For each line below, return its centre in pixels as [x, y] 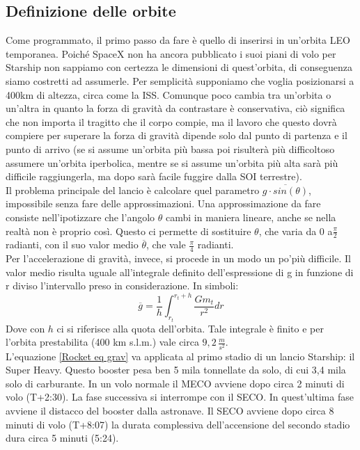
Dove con [25, 328]
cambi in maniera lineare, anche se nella [251, 217]
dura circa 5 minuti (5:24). [62, 438]
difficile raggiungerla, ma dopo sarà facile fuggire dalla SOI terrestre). [154, 176]
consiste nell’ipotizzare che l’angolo [80, 217]
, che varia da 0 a [296, 231]
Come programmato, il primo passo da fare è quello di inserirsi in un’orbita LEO [178, 40]
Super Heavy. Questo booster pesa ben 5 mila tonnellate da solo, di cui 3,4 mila [176, 370]
